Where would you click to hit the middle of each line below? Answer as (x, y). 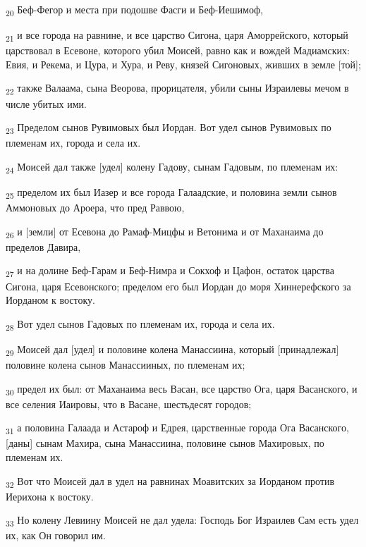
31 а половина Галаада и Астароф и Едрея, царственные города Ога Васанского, (177, 429)
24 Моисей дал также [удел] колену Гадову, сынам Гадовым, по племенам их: (172, 167)
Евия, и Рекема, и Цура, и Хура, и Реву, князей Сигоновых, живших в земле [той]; (183, 64)
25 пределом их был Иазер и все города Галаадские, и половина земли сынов (171, 193)
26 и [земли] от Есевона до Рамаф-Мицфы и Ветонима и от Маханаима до (165, 232)
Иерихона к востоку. (50, 496)
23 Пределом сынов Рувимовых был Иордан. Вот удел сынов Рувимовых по (169, 128)
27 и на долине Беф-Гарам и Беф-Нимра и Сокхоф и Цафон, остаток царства (170, 271)
